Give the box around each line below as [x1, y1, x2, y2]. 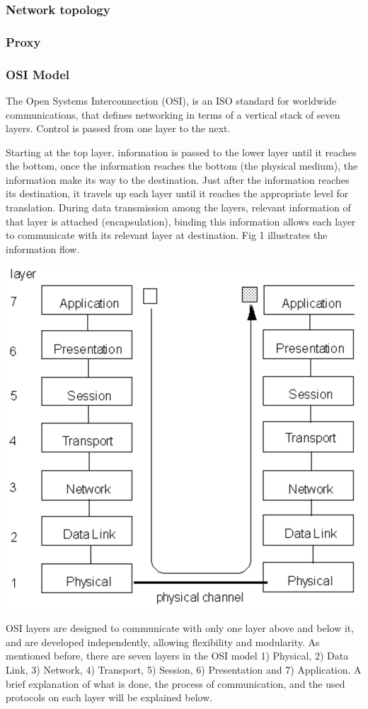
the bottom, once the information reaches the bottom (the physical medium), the [6, 158, 358, 173]
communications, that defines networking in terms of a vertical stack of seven [6, 107, 340, 122]
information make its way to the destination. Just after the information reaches [6, 172, 350, 187]
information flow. [6, 241, 80, 256]
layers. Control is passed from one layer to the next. [6, 121, 231, 136]
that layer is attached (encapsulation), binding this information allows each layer [6, 213, 356, 228]
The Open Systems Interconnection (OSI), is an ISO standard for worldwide [6, 93, 337, 107]
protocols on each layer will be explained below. [6, 690, 213, 705]
